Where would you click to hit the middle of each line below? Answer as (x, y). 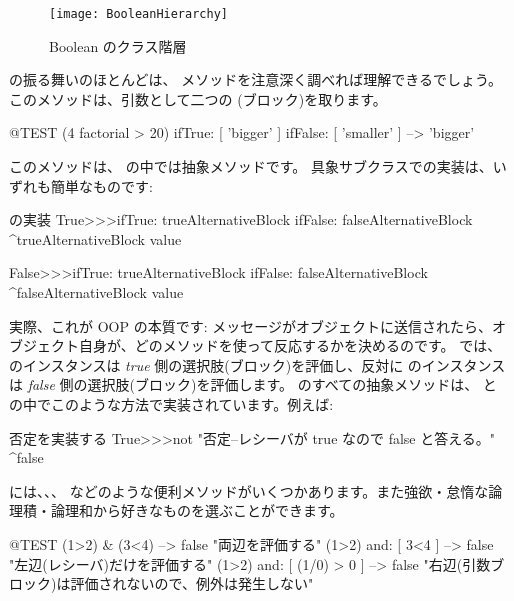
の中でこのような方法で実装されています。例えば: (171, 403)
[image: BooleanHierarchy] (138, 14)
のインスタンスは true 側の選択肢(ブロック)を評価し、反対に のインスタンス (257, 364)
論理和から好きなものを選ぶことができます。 (197, 510)
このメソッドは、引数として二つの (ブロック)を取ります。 (198, 98)
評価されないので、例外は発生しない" (192, 583)
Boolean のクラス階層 (118, 45)
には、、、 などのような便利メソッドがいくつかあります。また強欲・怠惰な (249, 490)
